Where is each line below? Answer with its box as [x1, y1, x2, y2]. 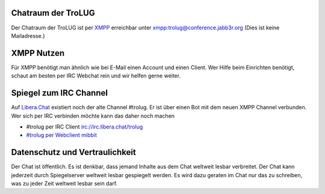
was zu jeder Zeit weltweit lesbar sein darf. [11, 180, 118, 187]
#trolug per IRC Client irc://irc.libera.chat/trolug [26, 123, 143, 130]
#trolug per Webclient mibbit [26, 132, 97, 139]
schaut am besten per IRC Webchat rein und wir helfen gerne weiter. [11, 72, 181, 79]
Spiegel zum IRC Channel [11, 88, 108, 99]
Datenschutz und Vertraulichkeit [11, 147, 137, 157]
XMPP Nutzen [11, 48, 65, 58]
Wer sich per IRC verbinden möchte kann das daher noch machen [11, 112, 175, 120]
